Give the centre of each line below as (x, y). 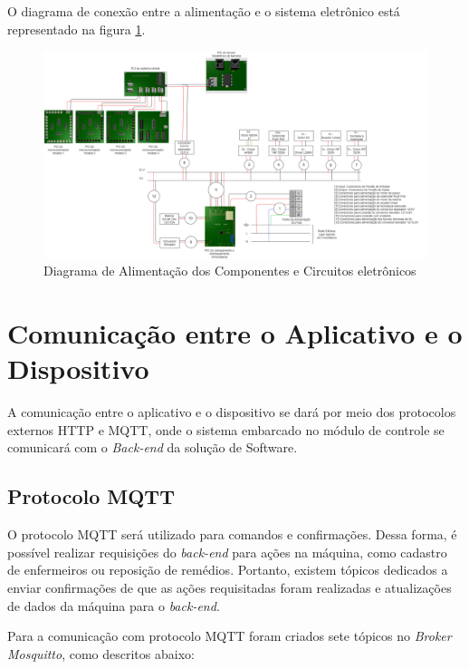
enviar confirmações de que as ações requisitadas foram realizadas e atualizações (230, 588)
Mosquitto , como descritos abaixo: (101, 653)
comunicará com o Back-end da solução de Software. (153, 447)
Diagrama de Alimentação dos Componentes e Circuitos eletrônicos (230, 271)
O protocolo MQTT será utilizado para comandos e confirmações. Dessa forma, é (232, 534)
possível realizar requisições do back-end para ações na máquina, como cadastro (227, 552)
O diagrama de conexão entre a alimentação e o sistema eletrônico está (204, 11)
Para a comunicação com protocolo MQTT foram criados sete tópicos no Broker (230, 636)
